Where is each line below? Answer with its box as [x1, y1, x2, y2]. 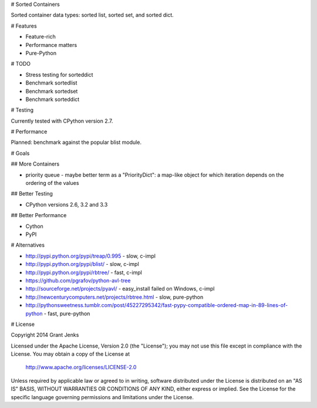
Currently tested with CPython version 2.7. [11, 117, 113, 124]
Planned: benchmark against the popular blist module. [11, 139, 142, 146]
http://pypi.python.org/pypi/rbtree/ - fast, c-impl [25, 269, 142, 276]
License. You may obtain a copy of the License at [11, 350, 130, 358]
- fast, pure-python [43, 310, 90, 317]
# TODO [11, 60, 31, 68]
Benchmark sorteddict [25, 96, 80, 103]
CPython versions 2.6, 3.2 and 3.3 [25, 201, 108, 208]
